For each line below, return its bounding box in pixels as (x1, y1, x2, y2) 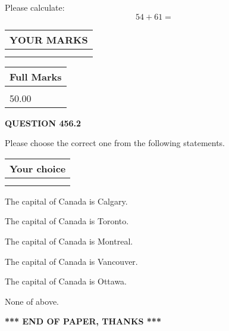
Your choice (10, 161, 66, 175)
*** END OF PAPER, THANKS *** (5, 315, 161, 327)
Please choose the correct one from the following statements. (5, 137, 225, 149)
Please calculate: (5, 1, 65, 13)
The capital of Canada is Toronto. (5, 215, 129, 227)
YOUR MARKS (10, 32, 88, 47)
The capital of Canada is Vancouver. (5, 255, 138, 267)
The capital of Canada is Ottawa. (5, 275, 127, 287)
